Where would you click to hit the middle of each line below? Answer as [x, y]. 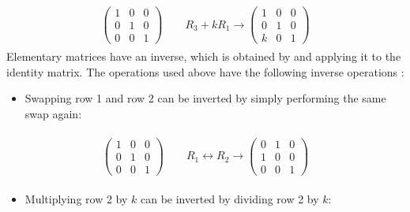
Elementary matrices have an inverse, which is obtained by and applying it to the [204, 56]
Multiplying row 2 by [76, 198]
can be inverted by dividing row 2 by [229, 198]
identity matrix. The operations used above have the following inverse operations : [205, 71]
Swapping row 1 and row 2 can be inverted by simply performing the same [205, 98]
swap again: [53, 113]
